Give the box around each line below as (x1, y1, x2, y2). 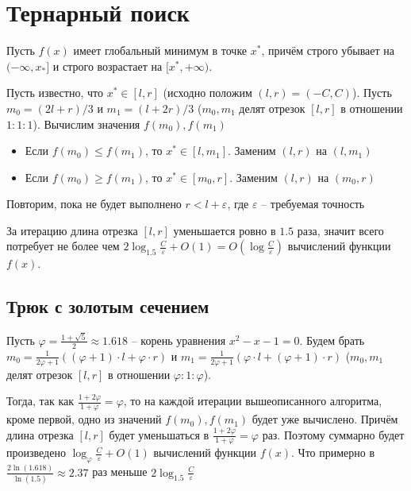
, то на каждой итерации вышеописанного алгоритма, (123, 392, 382, 409)
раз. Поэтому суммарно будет (262, 426, 405, 443)
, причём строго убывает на (261, 42, 394, 59)
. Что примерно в (291, 444, 375, 461)
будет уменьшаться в (109, 426, 209, 443)
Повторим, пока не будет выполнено (6, 195, 182, 212)
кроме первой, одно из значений (6, 411, 162, 427)
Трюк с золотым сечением (6, 294, 209, 319)
